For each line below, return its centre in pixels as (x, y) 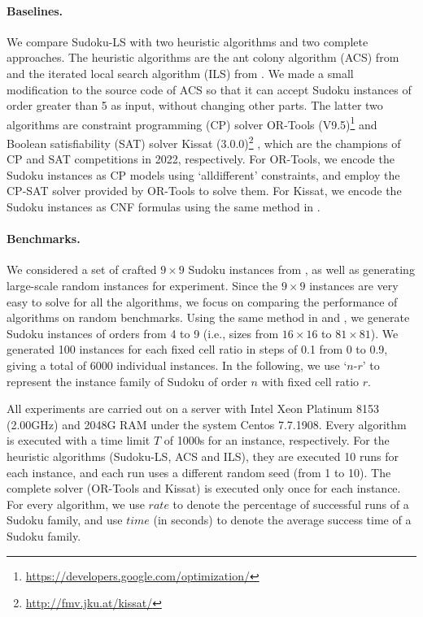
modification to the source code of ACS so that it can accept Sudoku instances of (209, 89)
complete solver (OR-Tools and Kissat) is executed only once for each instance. (204, 488)
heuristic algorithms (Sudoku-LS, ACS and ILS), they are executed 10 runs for (203, 456)
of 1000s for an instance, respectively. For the (277, 440)
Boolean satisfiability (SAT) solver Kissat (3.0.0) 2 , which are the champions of (204, 142)
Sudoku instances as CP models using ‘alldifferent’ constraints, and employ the (203, 174)
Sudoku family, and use (65, 520)
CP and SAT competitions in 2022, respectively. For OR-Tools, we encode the (201, 159)
